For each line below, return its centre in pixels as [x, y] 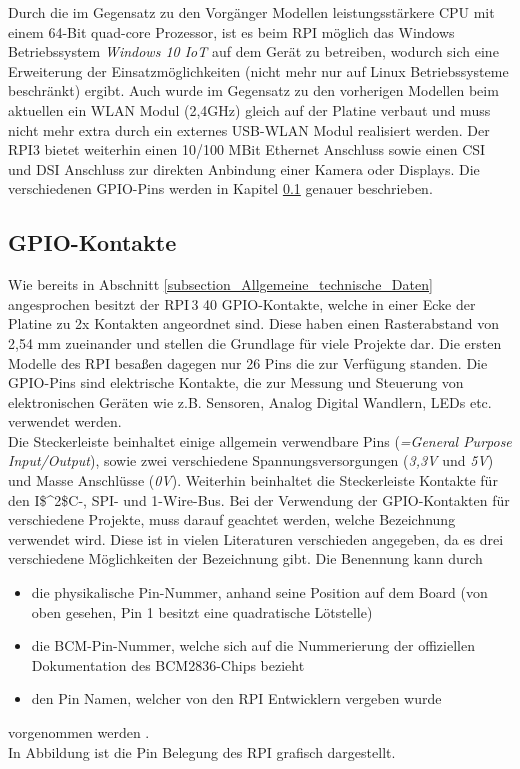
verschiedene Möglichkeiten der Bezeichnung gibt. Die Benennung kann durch [245, 558]
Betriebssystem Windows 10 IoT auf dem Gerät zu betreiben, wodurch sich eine [253, 51]
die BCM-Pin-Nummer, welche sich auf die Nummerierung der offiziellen [253, 645]
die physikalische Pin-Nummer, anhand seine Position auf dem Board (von [259, 592]
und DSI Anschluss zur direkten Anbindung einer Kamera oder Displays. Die [244, 168]
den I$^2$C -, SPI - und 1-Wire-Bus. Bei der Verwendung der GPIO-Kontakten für [259, 499]
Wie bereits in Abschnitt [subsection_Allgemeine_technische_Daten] [220, 284]
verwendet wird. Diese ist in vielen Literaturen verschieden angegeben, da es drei [256, 538]
